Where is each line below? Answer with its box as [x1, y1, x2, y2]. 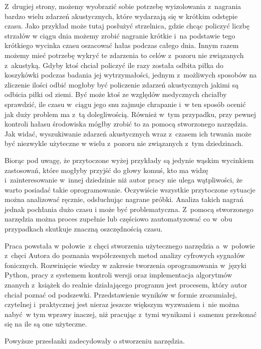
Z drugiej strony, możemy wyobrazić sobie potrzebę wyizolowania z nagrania [5, 1, 241, 11]
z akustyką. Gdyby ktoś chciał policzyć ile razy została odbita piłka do [5, 59, 223, 70]
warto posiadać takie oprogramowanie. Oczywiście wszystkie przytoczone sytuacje [5, 184, 255, 194]
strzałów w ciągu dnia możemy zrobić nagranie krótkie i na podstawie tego [5, 30, 235, 40]
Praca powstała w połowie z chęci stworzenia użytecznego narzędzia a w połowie [5, 240, 255, 250]
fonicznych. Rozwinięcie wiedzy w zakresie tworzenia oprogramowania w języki [5, 259, 246, 270]
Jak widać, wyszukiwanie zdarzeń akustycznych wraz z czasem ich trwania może [5, 128, 251, 138]
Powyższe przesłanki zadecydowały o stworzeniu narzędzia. [5, 335, 185, 345]
